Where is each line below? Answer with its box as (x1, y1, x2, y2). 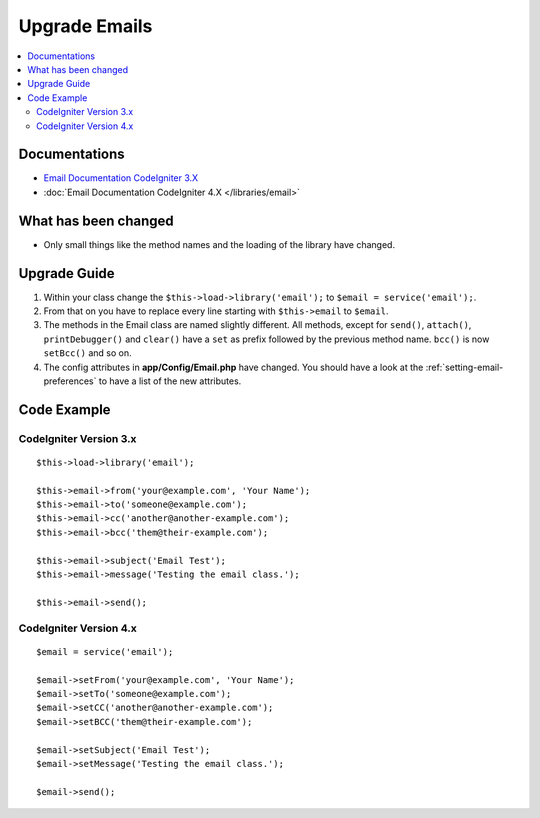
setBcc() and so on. (43, 347, 132, 359)
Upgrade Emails (18, 15, 153, 37)
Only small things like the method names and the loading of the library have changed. (43, 238, 395, 250)
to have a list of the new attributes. (98, 375, 242, 387)
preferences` (43, 375, 97, 387)
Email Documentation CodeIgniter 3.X (43, 172, 199, 184)
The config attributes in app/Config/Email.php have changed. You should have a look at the (43, 361, 424, 373)
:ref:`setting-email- (425, 361, 504, 373)
